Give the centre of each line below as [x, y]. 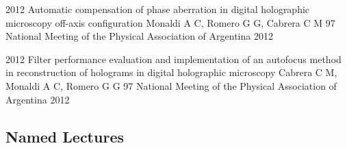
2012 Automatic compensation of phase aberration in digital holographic [158, 9]
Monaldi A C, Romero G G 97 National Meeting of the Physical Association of [171, 85]
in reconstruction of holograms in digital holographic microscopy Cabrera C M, [171, 72]
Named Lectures [65, 136]
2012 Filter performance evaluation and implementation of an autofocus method [173, 59]
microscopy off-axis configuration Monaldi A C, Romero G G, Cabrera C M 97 [170, 22]
